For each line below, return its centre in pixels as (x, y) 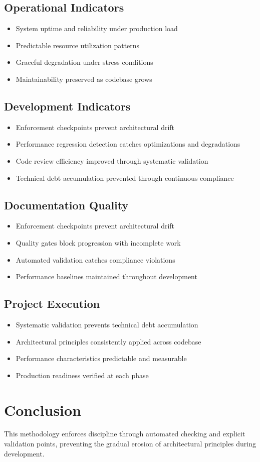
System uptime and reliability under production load (97, 28)
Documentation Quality (66, 205)
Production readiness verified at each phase (82, 375)
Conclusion (43, 410)
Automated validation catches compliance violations (95, 259)
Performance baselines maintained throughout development (106, 276)
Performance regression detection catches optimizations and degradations (128, 144)
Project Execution (52, 304)
